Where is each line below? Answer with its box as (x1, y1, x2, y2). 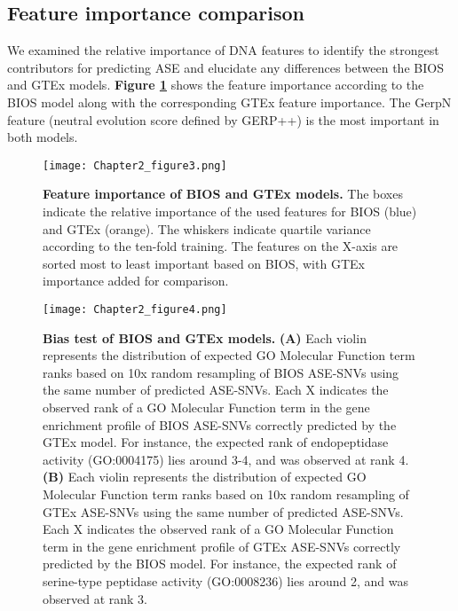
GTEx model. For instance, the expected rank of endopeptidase (43, 433, 389, 451)
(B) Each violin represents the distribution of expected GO (43, 467, 367, 486)
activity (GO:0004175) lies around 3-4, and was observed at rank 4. (43, 450, 409, 468)
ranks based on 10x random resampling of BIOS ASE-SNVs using (43, 363, 399, 381)
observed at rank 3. (43, 589, 147, 607)
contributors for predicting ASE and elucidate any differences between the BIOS (7, 58, 444, 76)
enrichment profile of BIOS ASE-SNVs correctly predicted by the (43, 415, 397, 434)
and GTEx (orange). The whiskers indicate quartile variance (43, 219, 371, 238)
